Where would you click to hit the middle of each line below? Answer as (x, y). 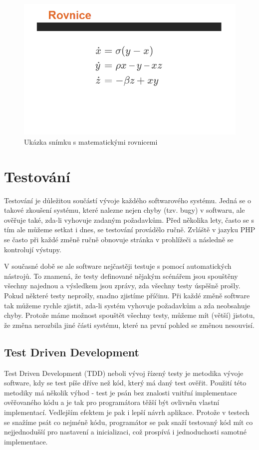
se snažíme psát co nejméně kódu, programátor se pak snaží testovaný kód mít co (129, 422)
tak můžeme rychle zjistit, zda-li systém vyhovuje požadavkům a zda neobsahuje (127, 305)
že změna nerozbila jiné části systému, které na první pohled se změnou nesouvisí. (129, 325)
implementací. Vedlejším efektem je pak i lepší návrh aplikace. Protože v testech (127, 412)
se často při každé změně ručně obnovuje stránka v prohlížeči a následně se (119, 240)
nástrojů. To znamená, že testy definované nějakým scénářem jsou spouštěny (121, 276)
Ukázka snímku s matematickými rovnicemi (91, 141)
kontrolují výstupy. (33, 249)
